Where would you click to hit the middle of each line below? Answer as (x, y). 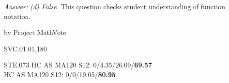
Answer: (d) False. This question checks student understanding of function (114, 6)
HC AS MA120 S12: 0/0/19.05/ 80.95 (60, 74)
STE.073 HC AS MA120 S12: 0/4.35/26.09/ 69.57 (78, 65)
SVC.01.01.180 (25, 48)
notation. (17, 16)
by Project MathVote (35, 32)
